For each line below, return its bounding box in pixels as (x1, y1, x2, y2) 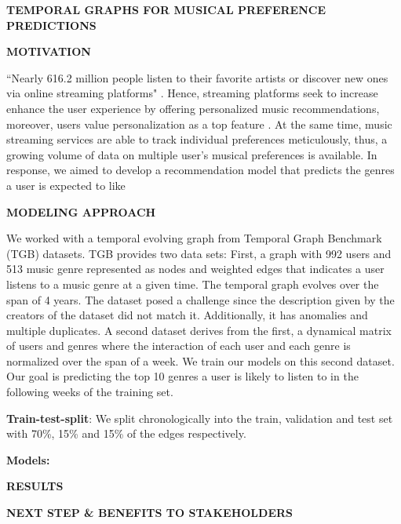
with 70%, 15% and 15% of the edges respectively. (6, 425, 246, 442)
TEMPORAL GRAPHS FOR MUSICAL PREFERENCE (6, 2, 326, 17)
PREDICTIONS (6, 16, 97, 33)
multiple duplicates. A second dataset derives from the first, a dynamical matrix (6, 322, 392, 338)
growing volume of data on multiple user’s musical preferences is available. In (6, 146, 377, 162)
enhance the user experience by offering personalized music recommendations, (6, 100, 380, 116)
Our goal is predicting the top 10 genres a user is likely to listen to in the (6, 368, 359, 384)
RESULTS (6, 478, 64, 494)
